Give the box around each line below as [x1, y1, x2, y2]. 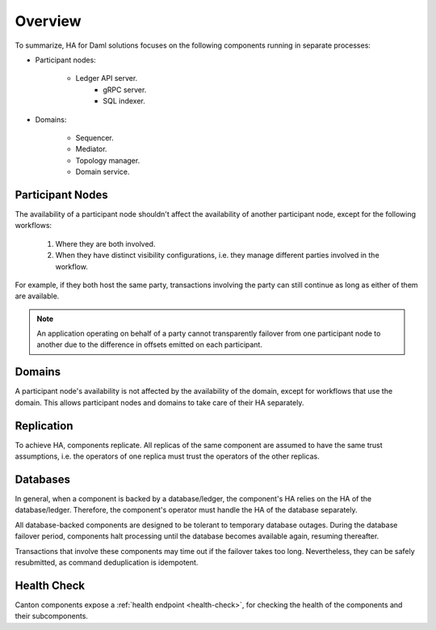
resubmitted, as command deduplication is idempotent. [15, 557, 199, 567]
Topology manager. [75, 155, 140, 165]
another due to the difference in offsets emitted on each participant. [36, 340, 262, 349]
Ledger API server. [75, 74, 138, 83]
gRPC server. [103, 85, 147, 95]
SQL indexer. [103, 96, 145, 106]
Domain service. [75, 167, 130, 177]
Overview [15, 12, 82, 30]
